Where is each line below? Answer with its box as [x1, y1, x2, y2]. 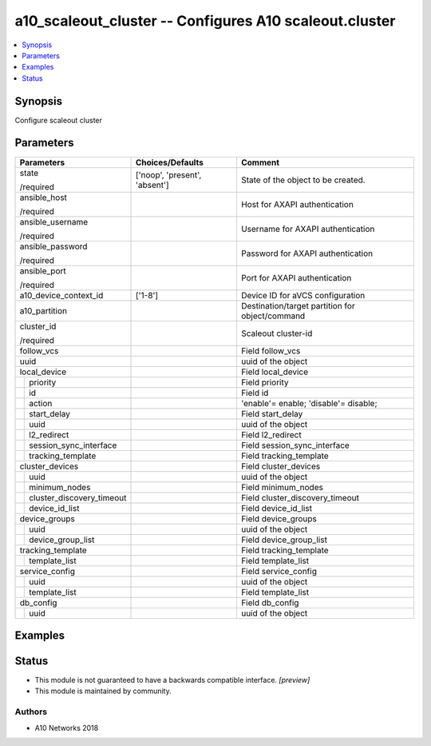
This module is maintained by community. [34, 686, 172, 696]
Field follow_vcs [240, 345, 301, 356]
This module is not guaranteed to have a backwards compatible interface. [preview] [34, 676, 310, 685]
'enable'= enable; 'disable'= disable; [240, 397, 378, 409]
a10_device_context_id [19, 289, 104, 301]
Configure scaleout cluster [14, 115, 103, 125]
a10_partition [19, 305, 68, 316]
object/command [240, 310, 306, 321]
